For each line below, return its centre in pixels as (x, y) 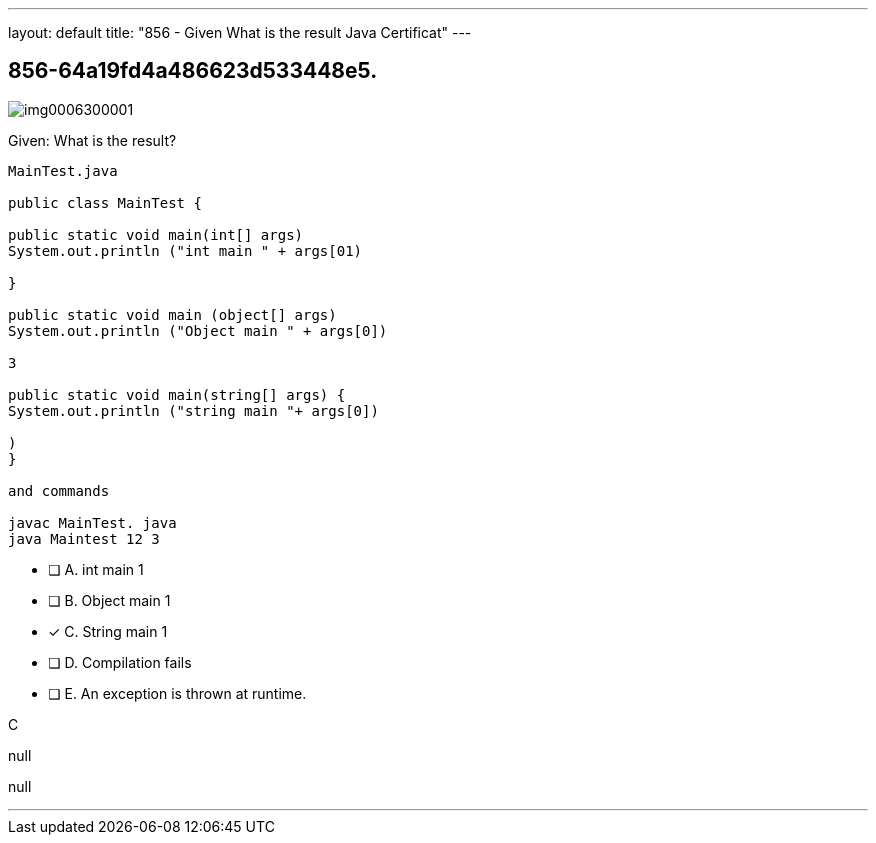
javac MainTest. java (92, 522)
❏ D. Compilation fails (120, 662)
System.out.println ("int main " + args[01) (185, 250)
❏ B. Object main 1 (109, 600)
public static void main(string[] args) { (177, 394)
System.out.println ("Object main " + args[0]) (198, 330)
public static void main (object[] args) (172, 314)
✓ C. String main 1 (108, 631)
